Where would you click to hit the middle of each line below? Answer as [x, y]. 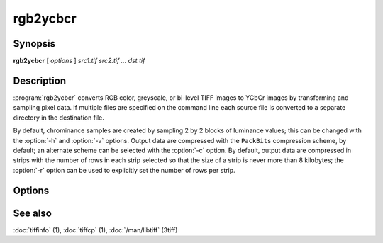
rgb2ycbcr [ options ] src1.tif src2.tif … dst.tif [79, 61]
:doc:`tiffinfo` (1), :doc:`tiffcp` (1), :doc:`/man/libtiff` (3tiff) [95, 230]
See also [33, 213]
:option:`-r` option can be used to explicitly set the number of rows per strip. [124, 170]
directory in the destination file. [59, 118]
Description [40, 80]
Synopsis [34, 44]
